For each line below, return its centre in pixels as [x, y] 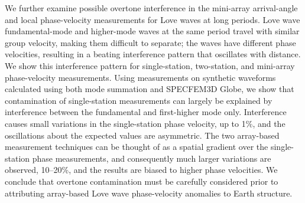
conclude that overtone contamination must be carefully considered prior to [142, 181]
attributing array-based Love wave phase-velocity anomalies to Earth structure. [149, 193]
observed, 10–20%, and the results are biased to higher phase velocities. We [141, 170]
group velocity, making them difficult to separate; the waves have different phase [150, 42]
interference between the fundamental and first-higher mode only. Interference [146, 112]
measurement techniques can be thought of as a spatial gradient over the [137, 147]
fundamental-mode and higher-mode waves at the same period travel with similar [152, 31]
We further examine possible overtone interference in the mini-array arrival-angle [151, 8]
